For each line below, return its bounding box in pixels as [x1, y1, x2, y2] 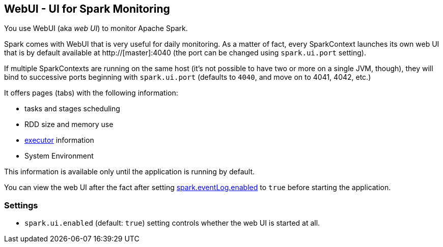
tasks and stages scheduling [24, 104, 120, 113]
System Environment [24, 151, 94, 161]
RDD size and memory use [24, 120, 114, 129]
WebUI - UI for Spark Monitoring [4, 3, 170, 15]
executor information [24, 136, 94, 145]
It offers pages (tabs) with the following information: [4, 88, 178, 98]
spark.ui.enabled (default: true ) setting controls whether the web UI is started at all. [24, 219, 320, 228]
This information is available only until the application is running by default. [4, 167, 255, 176]
